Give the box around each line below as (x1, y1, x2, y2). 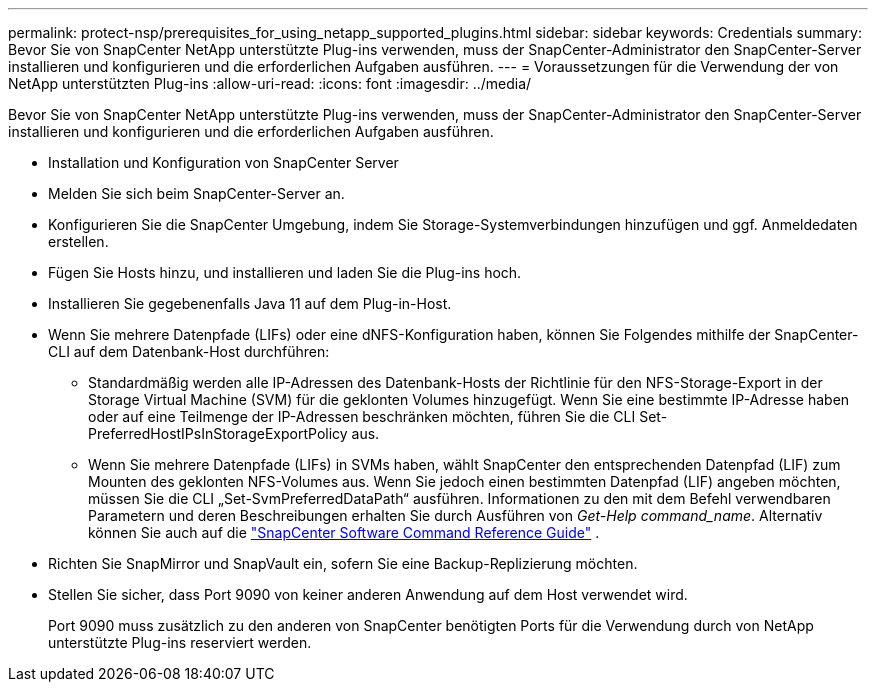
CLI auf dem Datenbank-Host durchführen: (48, 343, 330, 360)
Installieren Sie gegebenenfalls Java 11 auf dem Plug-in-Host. (48, 295, 452, 312)
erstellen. (48, 233, 109, 250)
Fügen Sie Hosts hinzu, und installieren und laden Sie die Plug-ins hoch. (48, 264, 522, 281)
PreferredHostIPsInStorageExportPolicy (88, 425, 348, 442)
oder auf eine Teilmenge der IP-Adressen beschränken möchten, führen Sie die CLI (88, 408, 636, 425)
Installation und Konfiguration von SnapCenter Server (48, 154, 399, 171)
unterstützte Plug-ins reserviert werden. (48, 634, 312, 651)
